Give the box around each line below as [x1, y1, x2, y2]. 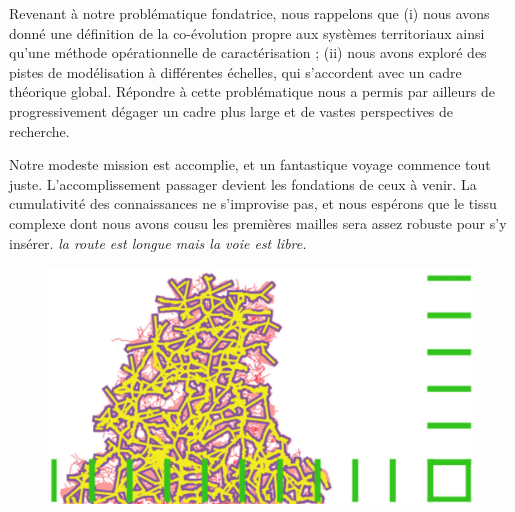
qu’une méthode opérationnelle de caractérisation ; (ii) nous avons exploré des [9, 42, 487, 63]
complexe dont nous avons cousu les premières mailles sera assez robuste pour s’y [9, 212, 507, 233]
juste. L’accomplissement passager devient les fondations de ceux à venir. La [9, 173, 477, 194]
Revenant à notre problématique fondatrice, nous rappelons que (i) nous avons [9, 3, 490, 23]
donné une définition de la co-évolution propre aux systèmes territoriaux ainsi [9, 22, 485, 43]
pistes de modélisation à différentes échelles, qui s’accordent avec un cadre [9, 61, 462, 82]
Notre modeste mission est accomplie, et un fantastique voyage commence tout [9, 154, 491, 175]
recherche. [9, 120, 70, 141]
